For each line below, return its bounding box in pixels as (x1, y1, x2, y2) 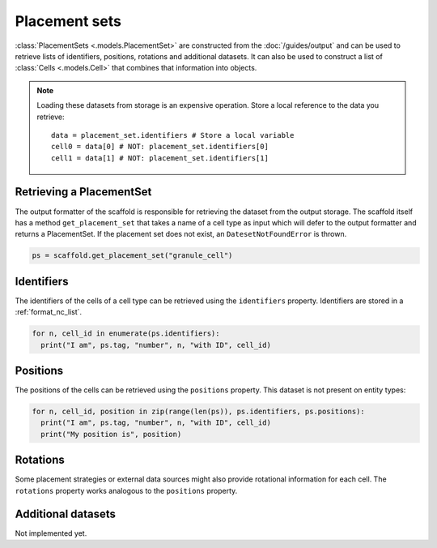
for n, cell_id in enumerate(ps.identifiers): (32, 329, 220, 338)
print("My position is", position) (40, 430, 182, 439)
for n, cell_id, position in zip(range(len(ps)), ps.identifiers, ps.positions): (32, 407, 366, 417)
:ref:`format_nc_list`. (15, 307, 83, 317)
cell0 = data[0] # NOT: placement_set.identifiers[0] (51, 142, 269, 152)
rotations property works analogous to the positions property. (15, 486, 238, 495)
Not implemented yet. (15, 528, 87, 538)
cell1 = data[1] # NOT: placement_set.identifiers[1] (51, 153, 269, 162)
